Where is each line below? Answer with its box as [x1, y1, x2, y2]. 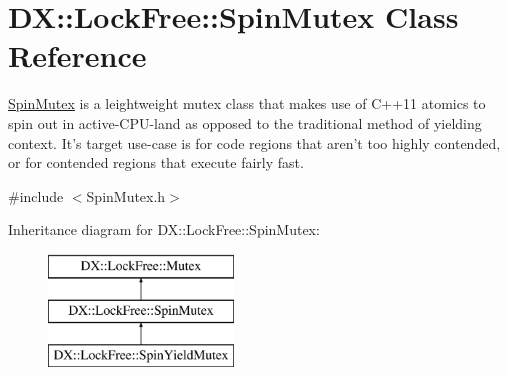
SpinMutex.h [86, 185, 166, 206]
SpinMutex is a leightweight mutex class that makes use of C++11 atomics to [8, 93, 486, 114]
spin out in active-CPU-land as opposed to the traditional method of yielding [8, 112, 482, 133]
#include [8, 185, 64, 206]
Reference [8, 35, 147, 76]
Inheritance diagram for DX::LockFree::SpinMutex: [8, 219, 320, 240]
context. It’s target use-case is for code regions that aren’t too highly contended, [8, 132, 501, 153]
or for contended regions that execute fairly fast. [8, 152, 304, 173]
